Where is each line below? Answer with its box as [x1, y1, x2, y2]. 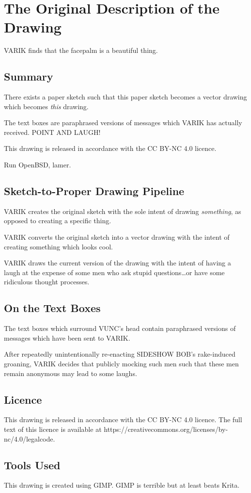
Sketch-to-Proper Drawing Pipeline [4, 183, 185, 198]
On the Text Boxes [4, 300, 101, 315]
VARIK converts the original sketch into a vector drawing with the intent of [4, 232, 230, 242]
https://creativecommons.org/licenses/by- [104, 424, 228, 434]
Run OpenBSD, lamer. [4, 160, 71, 170]
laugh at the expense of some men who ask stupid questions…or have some [4, 267, 225, 277]
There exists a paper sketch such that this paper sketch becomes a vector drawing [4, 92, 247, 102]
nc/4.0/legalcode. [4, 433, 55, 444]
